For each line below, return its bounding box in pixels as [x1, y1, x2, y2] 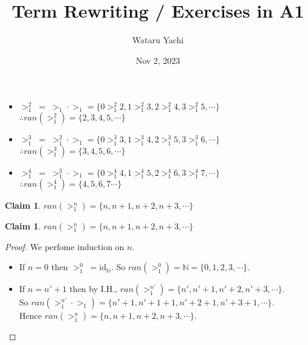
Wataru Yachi [132, 33, 184, 46]
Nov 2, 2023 [135, 54, 180, 66]
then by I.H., [69, 282, 117, 295]
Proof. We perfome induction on [5, 240, 125, 253]
